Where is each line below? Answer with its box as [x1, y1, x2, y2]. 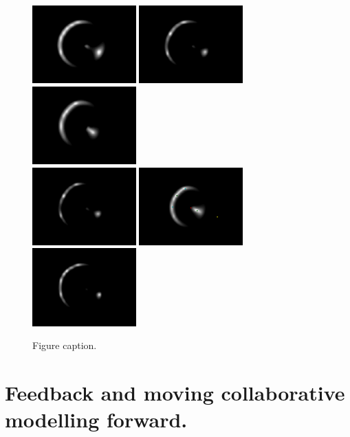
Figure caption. [32, 338, 97, 352]
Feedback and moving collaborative [5, 378, 345, 406]
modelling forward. [5, 405, 188, 434]
